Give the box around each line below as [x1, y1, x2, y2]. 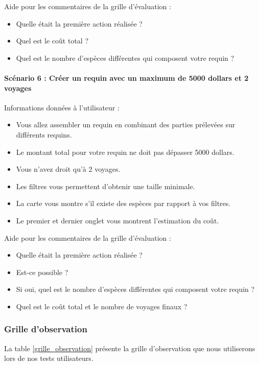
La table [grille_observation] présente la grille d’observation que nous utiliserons [4, 343, 255, 353]
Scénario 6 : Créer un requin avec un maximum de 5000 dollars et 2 [4, 72, 249, 83]
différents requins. [16, 129, 72, 140]
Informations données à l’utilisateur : [4, 102, 120, 112]
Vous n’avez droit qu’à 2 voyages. [16, 164, 121, 174]
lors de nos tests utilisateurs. [4, 353, 93, 363]
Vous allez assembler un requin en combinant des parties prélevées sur [16, 119, 236, 130]
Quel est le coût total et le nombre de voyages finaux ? [16, 301, 187, 311]
